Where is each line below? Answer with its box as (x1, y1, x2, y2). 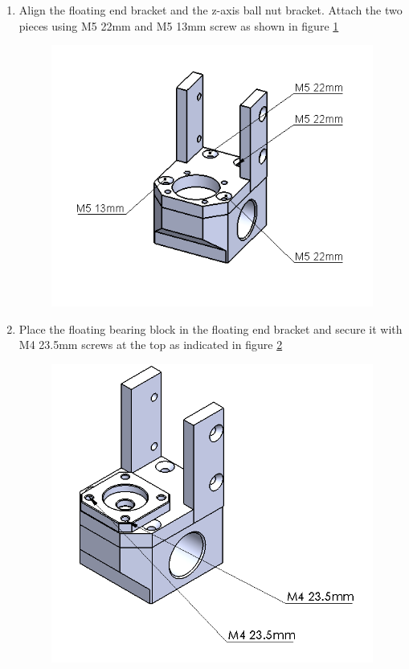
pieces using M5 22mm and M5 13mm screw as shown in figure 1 (18, 17, 339, 34)
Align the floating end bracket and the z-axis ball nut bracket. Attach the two (18, 2, 403, 18)
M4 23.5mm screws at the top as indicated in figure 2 (18, 336, 283, 353)
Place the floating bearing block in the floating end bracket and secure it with (18, 320, 403, 337)
